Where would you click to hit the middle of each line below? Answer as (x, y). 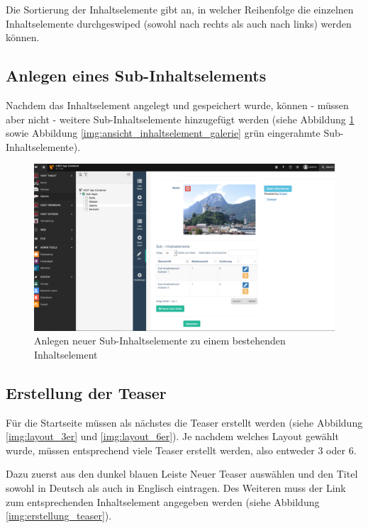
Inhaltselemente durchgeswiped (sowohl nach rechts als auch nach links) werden (179, 23)
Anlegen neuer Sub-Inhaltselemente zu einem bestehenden (160, 341)
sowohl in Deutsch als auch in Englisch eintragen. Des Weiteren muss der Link (176, 487)
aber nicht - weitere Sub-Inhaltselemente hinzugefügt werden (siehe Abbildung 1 (180, 119)
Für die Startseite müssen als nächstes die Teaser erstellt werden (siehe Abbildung (184, 422)
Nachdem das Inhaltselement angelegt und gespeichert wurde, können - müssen (177, 105)
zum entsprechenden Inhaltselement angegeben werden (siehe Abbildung (163, 501)
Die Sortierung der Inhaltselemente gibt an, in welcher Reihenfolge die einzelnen (180, 9)
